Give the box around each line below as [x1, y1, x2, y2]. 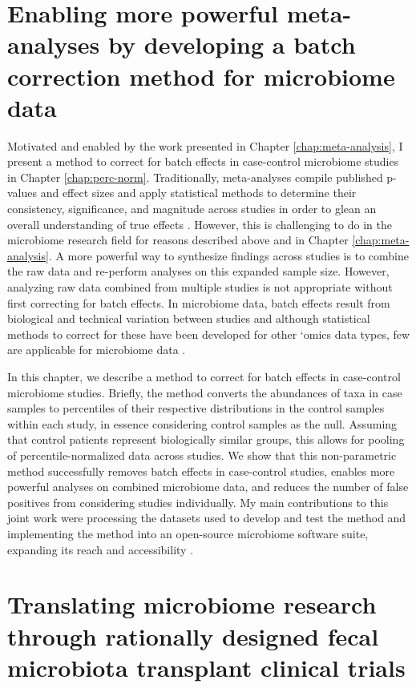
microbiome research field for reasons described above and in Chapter [7, 231, 349, 248]
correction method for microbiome [7, 59, 395, 92]
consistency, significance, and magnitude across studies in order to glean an [7, 200, 377, 217]
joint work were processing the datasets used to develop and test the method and [7, 509, 406, 526]
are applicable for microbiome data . [7, 341, 186, 358]
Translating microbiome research [7, 588, 377, 621]
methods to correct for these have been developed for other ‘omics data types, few [7, 325, 410, 342]
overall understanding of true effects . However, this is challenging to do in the [7, 215, 392, 232]
